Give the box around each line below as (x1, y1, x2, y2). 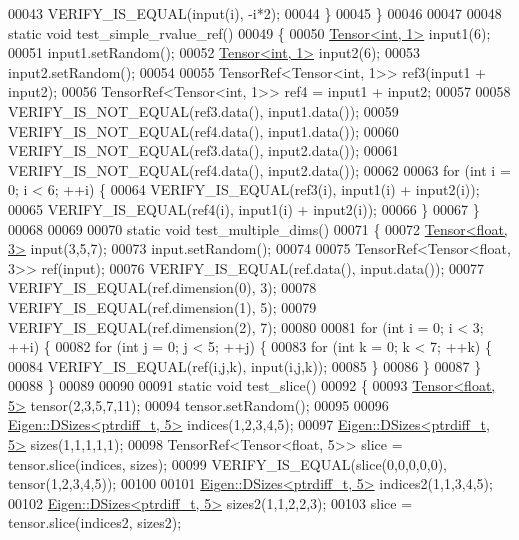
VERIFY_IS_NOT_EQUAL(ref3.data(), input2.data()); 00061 (8, 140, 399, 161)
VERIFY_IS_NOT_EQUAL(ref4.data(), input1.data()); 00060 (8, 120, 399, 141)
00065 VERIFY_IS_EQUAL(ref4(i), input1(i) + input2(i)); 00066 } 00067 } (8, 198, 480, 219)
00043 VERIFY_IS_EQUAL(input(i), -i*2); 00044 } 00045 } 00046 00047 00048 (8, 3, 502, 23)
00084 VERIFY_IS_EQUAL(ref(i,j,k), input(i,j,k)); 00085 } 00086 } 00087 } (8, 355, 482, 376)
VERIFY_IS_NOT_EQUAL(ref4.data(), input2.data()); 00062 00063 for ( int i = (8, 159, 511, 180)
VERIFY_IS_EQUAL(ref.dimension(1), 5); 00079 (8, 296, 317, 317)
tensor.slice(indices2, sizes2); (8, 512, 182, 533)
